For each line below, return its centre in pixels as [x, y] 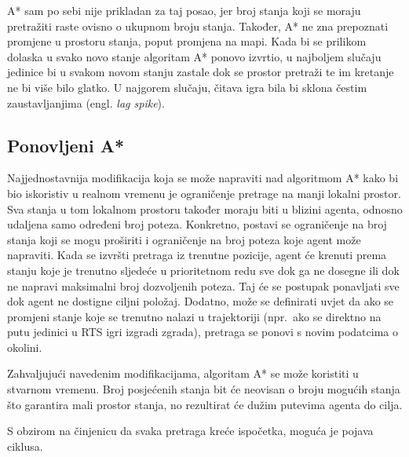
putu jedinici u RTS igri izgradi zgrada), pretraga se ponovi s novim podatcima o [203, 332]
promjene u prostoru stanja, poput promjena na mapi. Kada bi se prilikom [187, 41]
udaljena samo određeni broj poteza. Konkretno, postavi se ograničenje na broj [197, 224]
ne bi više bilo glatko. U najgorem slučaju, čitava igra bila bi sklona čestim [187, 87]
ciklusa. [25, 446]
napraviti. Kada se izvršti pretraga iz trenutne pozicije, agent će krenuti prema [197, 255]
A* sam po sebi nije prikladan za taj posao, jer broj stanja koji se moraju [184, 10]
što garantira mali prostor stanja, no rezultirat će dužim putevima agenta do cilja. [205, 404]
